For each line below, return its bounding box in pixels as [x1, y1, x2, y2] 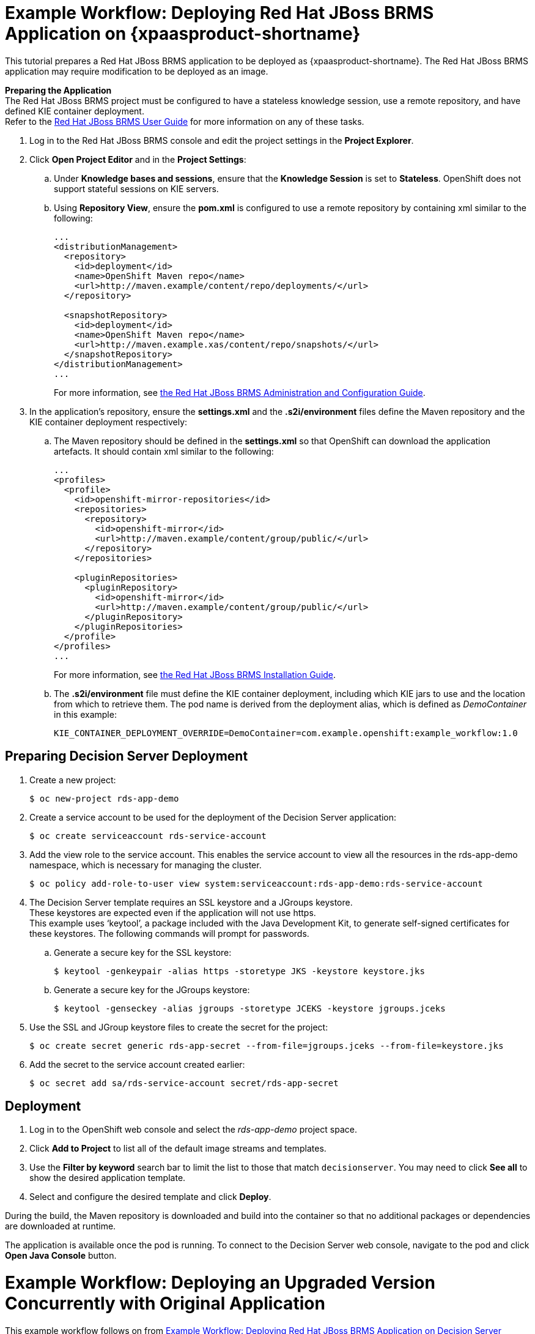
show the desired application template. [29, 1172, 186, 1183]
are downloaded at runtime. [5, 1221, 116, 1232]
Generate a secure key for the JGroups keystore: [54, 984, 250, 995]
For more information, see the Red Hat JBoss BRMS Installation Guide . [54, 669, 336, 680]
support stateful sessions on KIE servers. [54, 183, 219, 194]
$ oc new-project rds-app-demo [29, 793, 179, 803]
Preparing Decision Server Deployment [5, 748, 248, 764]
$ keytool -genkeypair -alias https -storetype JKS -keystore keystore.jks [54, 966, 425, 976]
